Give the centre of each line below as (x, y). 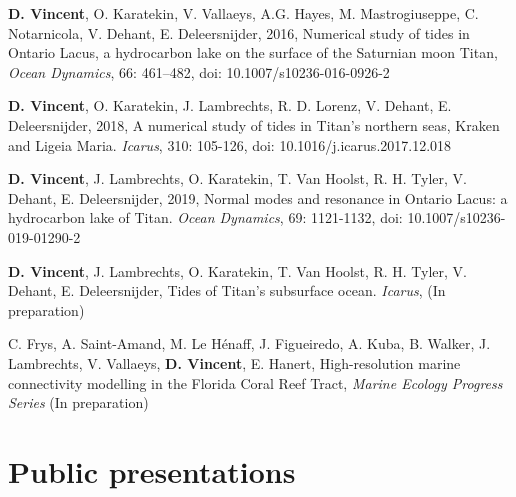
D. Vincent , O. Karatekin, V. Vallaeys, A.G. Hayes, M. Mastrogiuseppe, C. (243, 13)
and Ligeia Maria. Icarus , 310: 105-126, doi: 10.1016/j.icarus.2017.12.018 (230, 144)
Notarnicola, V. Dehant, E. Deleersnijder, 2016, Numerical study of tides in (239, 32)
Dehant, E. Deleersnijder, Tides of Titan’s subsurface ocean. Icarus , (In (227, 290)
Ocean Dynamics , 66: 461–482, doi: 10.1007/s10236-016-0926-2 (199, 71)
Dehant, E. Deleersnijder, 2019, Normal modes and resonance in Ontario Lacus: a (258, 197)
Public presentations (152, 470)
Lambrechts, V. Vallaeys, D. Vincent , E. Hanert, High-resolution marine (234, 362)
